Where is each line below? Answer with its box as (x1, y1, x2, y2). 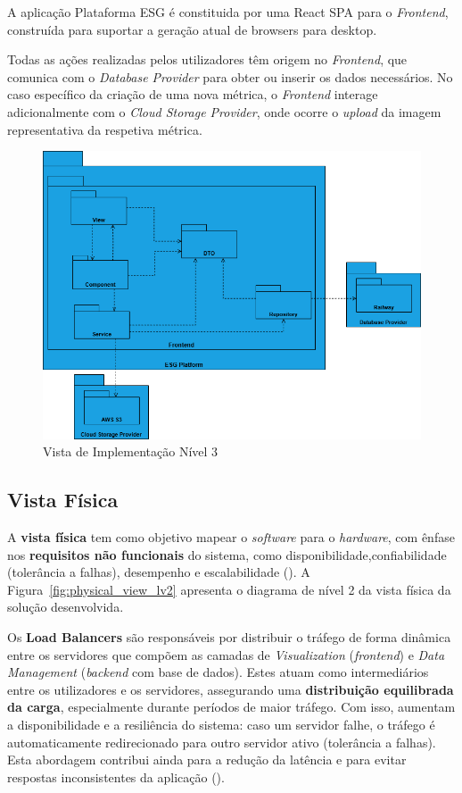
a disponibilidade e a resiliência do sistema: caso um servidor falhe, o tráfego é (7, 714, 435, 733)
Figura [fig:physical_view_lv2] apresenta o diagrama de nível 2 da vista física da (7, 580, 451, 598)
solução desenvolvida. (7, 597, 124, 616)
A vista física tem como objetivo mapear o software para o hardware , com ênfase (7, 527, 455, 546)
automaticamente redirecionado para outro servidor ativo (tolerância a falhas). (7, 732, 436, 751)
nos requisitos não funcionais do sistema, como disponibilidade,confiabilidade (7, 545, 447, 563)
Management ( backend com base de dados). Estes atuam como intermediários (7, 663, 429, 681)
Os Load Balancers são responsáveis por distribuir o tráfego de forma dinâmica (7, 627, 451, 646)
